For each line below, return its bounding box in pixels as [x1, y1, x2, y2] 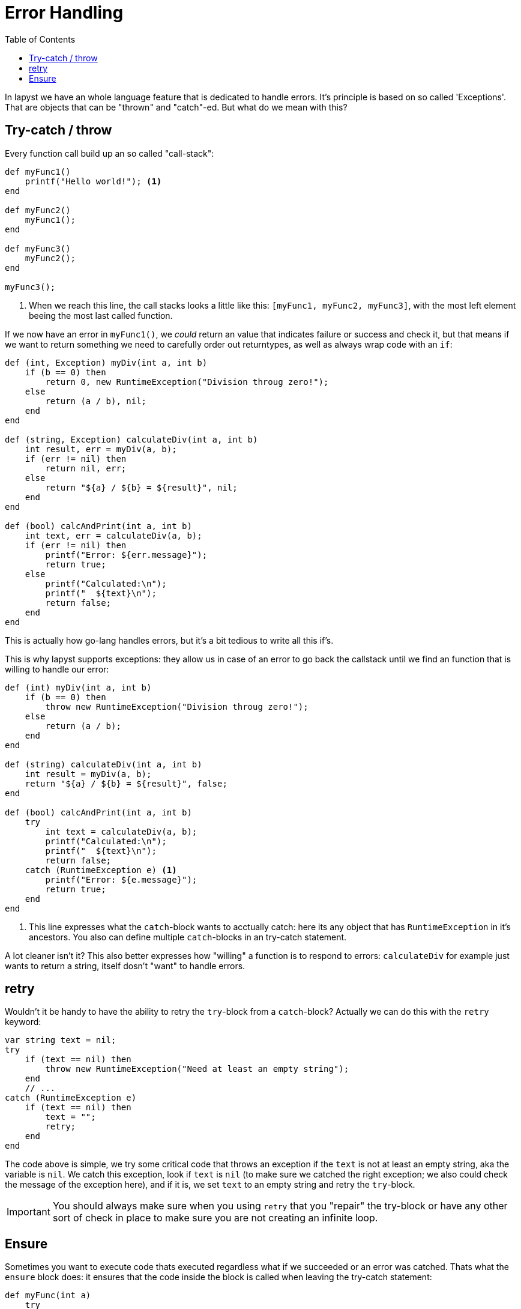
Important [7, 1206, 50, 1218]
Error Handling [5, 2, 124, 23]
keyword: [5, 1017, 41, 1027]
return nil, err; [45, 463, 127, 473]
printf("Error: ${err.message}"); [45, 549, 208, 560]
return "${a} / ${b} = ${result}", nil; [45, 482, 238, 492]
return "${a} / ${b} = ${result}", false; [25, 778, 227, 788]
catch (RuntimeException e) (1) [25, 865, 177, 875]
